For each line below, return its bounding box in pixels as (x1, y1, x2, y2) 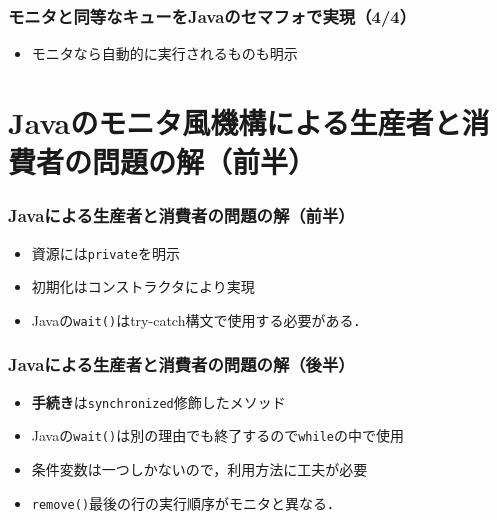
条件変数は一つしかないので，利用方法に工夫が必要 (31, 459, 368, 480)
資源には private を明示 (31, 242, 180, 263)
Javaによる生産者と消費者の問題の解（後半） (8, 352, 355, 377)
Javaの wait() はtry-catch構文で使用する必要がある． (31, 309, 368, 330)
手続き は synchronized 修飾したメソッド (31, 391, 286, 412)
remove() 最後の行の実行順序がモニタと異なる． (31, 492, 342, 513)
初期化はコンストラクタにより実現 (31, 276, 255, 297)
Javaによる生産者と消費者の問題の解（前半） (8, 203, 355, 228)
